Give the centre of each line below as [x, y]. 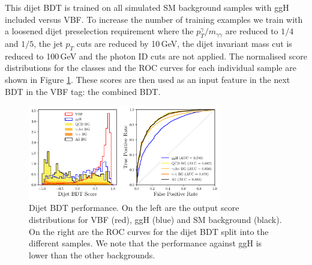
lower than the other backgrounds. [92, 254]
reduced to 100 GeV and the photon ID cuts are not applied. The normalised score [156, 56]
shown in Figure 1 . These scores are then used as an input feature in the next [148, 79]
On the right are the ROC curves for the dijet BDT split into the [149, 231]
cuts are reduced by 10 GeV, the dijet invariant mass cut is [184, 43]
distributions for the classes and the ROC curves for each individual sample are [151, 68]
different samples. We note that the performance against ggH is [145, 243]
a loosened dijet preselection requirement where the [99, 31]
